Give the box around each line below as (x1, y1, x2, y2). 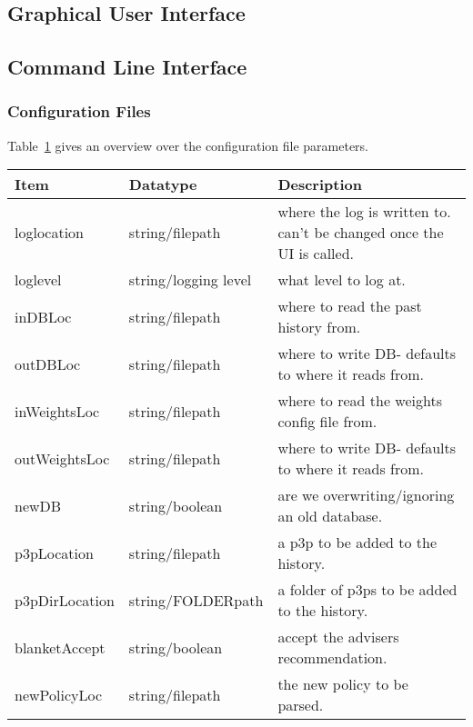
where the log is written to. (277, 201, 451, 223)
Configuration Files (7, 100, 151, 123)
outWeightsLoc (15, 447, 110, 469)
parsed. (277, 694, 324, 716)
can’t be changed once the (277, 222, 444, 244)
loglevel (15, 269, 62, 291)
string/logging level (128, 269, 252, 291)
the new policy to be (277, 673, 408, 695)
